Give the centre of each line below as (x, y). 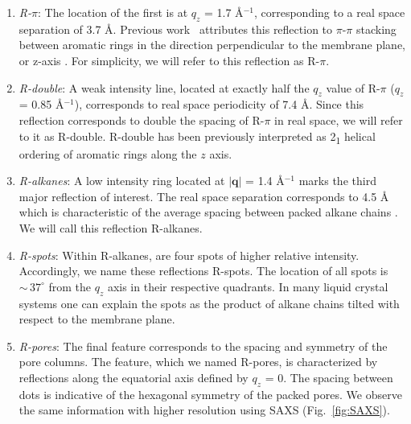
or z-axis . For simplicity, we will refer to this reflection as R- (169, 60)
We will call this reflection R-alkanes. (111, 228)
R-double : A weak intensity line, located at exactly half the (164, 87)
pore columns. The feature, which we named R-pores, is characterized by (198, 362)
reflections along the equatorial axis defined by (134, 378)
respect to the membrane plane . (97, 319)
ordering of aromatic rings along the (108, 153)
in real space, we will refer (339, 119)
